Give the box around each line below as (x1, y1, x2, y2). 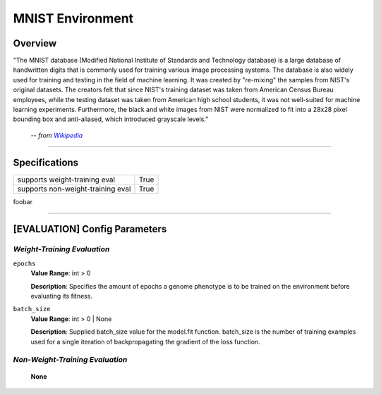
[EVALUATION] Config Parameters (13, 222, 167, 235)
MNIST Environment (13, 11, 134, 26)
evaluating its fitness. (30, 292, 93, 301)
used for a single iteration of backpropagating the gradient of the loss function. (30, 337, 260, 346)
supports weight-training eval (17, 175, 116, 184)
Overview (13, 37, 57, 49)
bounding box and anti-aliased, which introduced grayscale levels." (13, 115, 209, 123)
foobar (13, 197, 33, 206)
